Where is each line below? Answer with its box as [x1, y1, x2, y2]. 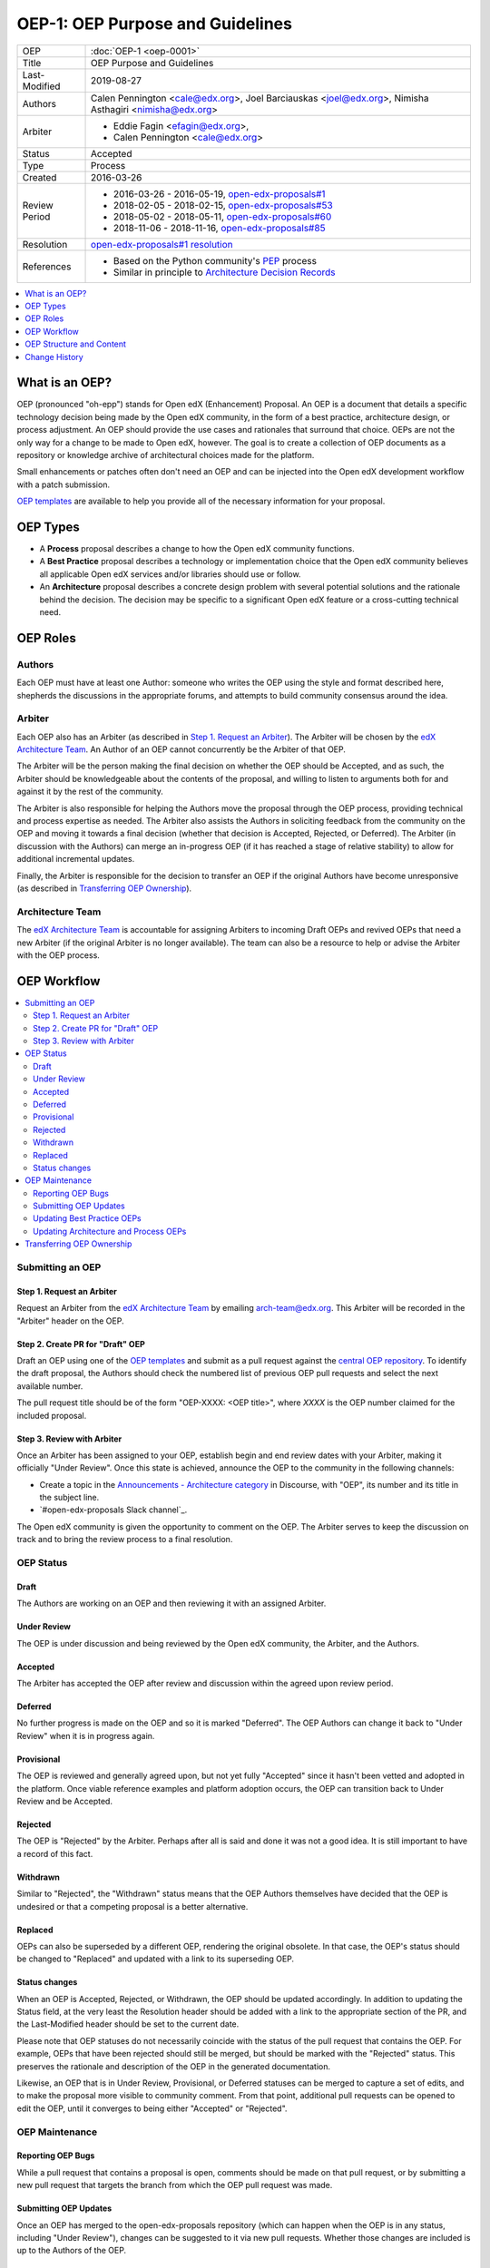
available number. [16, 1380, 83, 1392]
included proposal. [16, 1410, 87, 1421]
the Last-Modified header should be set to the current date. [16, 2019, 240, 2029]
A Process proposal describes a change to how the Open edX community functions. [39, 543, 355, 554]
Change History [24, 351, 83, 362]
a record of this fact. [16, 1848, 93, 1859]
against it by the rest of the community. [16, 786, 163, 797]
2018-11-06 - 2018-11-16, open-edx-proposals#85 [113, 221, 326, 234]
